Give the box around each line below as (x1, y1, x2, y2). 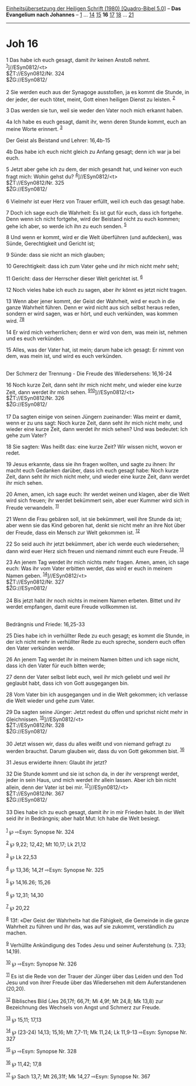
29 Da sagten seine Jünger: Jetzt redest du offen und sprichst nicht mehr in (6, 708, 188, 715)
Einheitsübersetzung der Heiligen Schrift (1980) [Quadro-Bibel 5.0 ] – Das (6, 5, 181, 12)
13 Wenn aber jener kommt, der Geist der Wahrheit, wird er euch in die (6, 298, 175, 305)
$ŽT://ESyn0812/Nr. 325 (6, 179, 65, 186)
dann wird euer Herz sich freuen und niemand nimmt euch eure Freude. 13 (6, 546, 184, 554)
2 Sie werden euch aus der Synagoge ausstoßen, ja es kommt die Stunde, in (6, 88, 190, 95)
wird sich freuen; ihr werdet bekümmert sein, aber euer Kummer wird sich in (6, 497, 190, 504)
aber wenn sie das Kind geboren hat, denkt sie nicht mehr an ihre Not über (6, 522, 185, 529)
